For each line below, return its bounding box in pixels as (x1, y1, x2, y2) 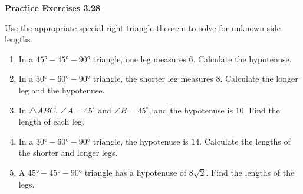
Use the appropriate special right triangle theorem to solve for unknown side (5, 21, 281, 34)
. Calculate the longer (220, 72, 298, 85)
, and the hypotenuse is (149, 103, 233, 116)
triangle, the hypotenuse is (93, 135, 189, 147)
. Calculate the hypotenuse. (193, 52, 292, 65)
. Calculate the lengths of (199, 135, 291, 147)
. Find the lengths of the (206, 166, 295, 178)
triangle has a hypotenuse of (84, 166, 187, 178)
